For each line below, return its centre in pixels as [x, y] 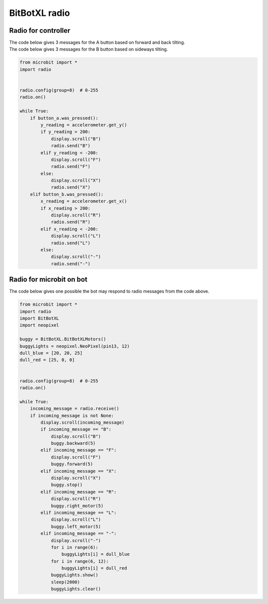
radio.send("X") [71, 187]
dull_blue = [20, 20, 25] [51, 353]
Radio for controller [40, 30]
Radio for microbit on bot [48, 279]
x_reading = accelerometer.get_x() [84, 201]
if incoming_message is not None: [72, 416]
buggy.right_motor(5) [77, 506]
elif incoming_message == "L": [78, 513]
